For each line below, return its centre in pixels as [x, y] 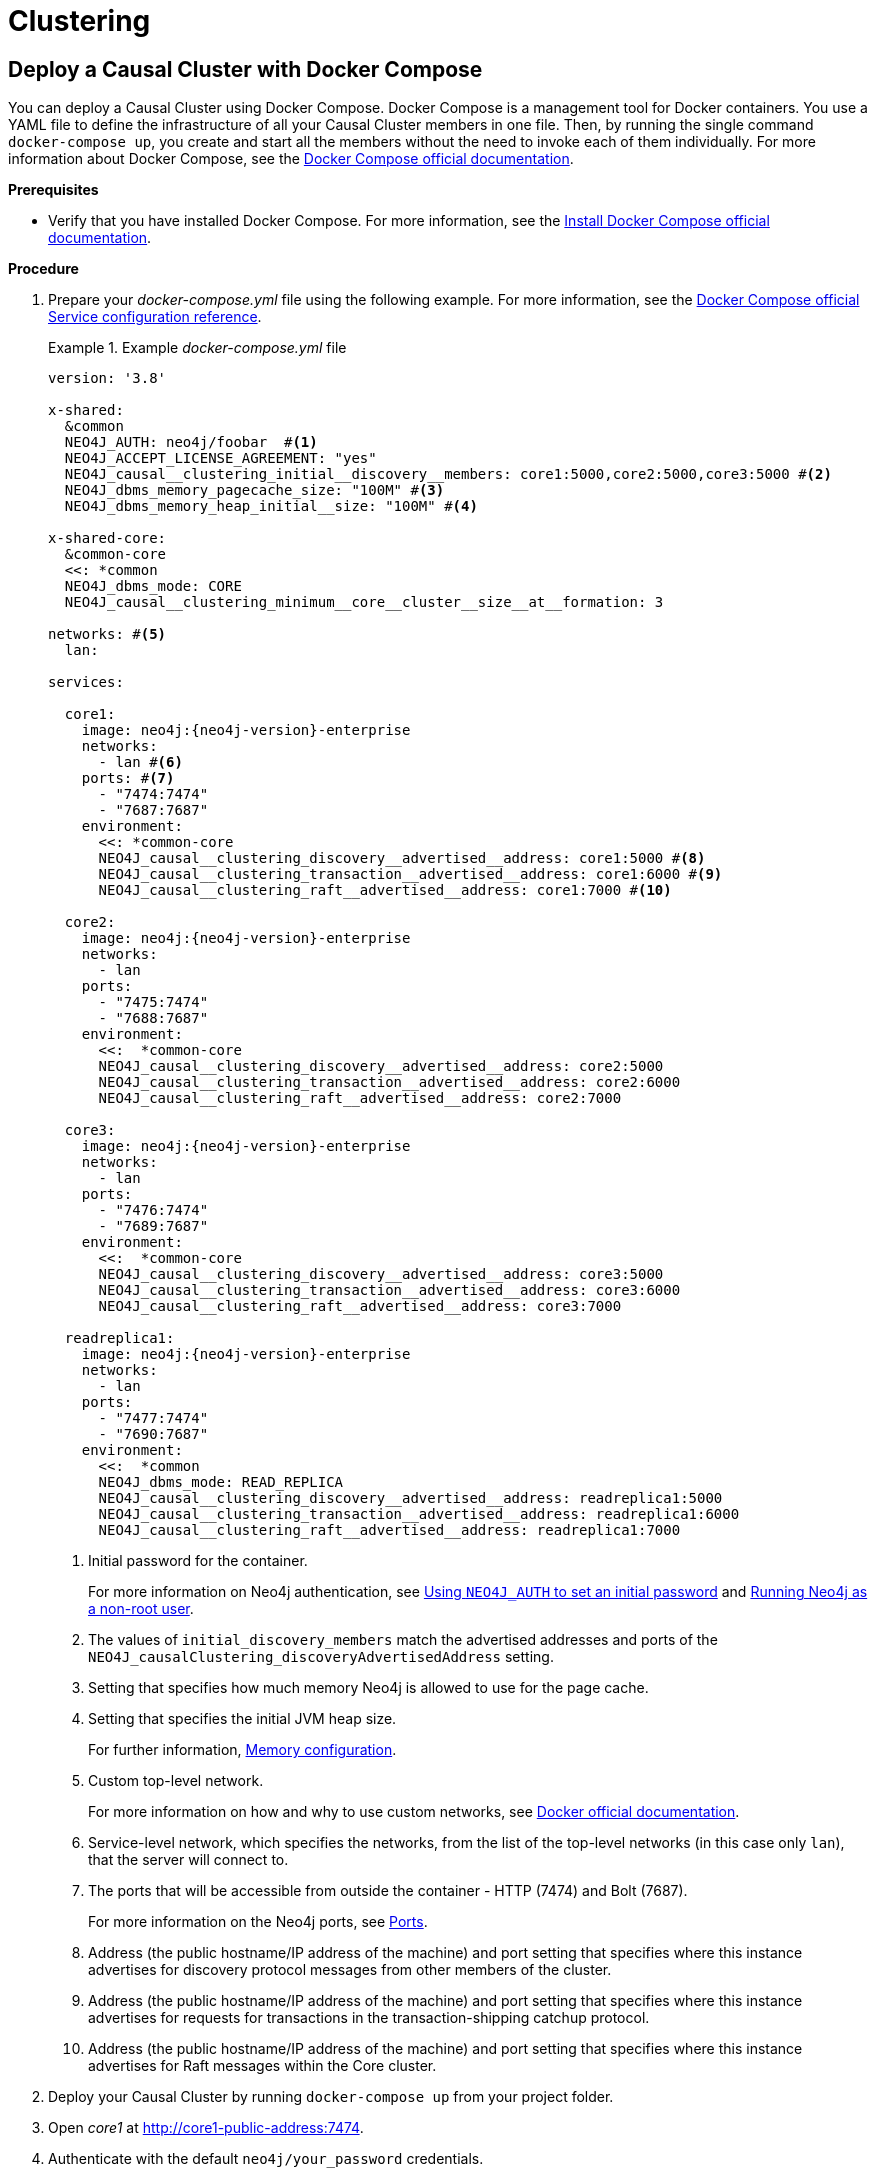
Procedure [43, 269]
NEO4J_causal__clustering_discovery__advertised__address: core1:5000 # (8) [402, 858]
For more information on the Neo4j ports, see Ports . [258, 1922]
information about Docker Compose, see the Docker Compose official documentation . [291, 159]
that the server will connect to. [188, 1860]
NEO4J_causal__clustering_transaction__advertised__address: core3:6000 [389, 1290]
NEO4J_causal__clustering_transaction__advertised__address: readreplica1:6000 [419, 1514]
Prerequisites [53, 190]
